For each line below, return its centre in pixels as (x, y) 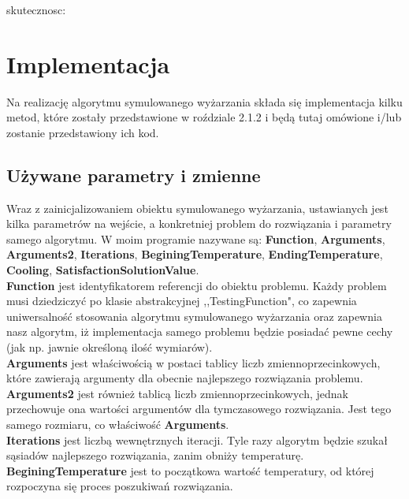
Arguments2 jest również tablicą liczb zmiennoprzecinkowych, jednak (177, 393)
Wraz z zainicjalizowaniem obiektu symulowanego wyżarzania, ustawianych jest (197, 208)
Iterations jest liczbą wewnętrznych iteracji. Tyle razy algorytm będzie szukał (197, 439)
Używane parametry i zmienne (134, 175)
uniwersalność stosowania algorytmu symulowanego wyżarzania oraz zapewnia (194, 316)
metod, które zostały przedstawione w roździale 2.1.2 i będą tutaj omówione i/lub (204, 117)
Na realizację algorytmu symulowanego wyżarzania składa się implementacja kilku (204, 101)
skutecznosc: (36, 9)
